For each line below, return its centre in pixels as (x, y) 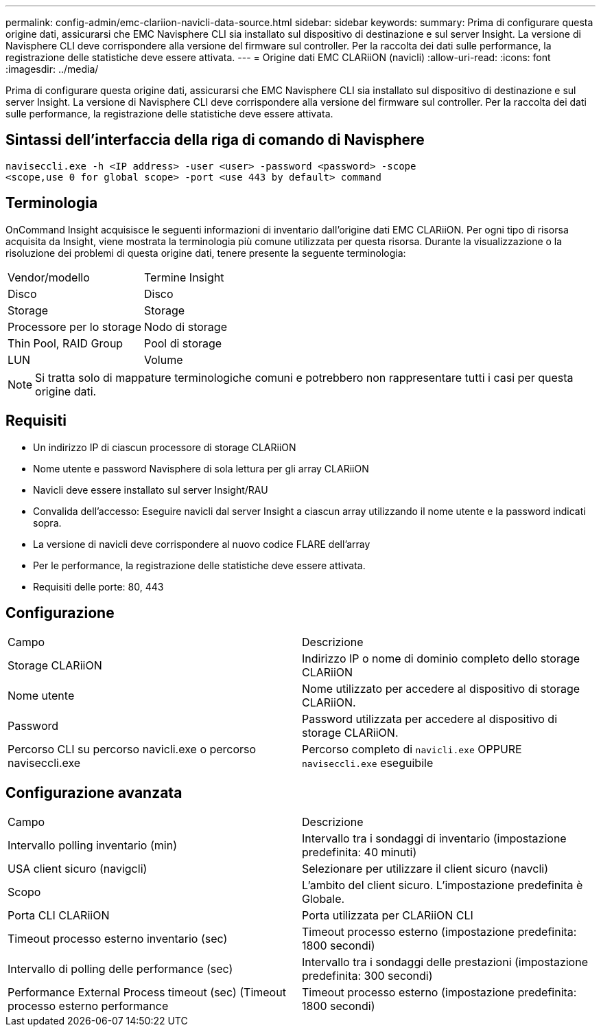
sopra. (47, 523)
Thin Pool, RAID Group (66, 343)
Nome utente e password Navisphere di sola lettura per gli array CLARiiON (201, 468)
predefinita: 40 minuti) (360, 852)
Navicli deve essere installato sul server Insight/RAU (151, 490)
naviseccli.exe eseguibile (368, 763)
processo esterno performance (88, 1006)
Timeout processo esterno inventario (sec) (118, 939)
